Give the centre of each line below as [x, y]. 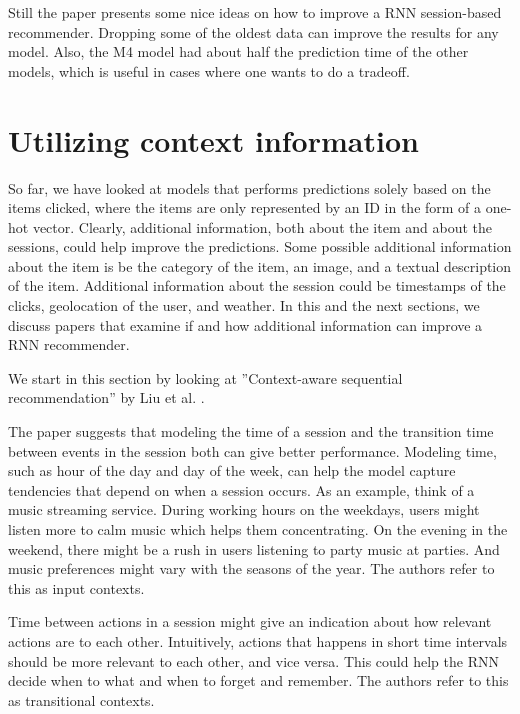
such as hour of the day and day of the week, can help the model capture [232, 470]
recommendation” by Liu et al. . [106, 397]
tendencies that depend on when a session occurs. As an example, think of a [241, 489]
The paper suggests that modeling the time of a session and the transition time [251, 431]
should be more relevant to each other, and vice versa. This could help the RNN [253, 660]
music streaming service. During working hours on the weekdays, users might [244, 509]
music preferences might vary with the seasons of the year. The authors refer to [251, 568]
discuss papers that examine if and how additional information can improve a [245, 324]
